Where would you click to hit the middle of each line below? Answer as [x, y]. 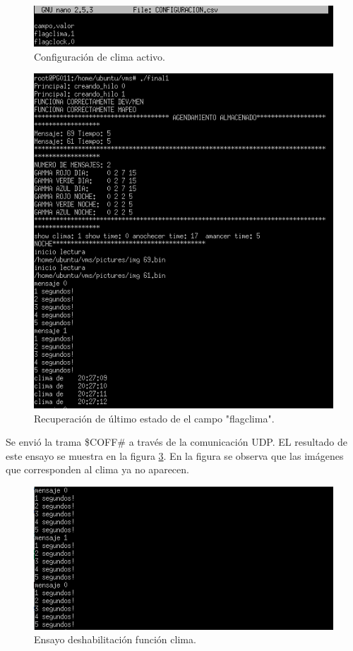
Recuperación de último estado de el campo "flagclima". [154, 418]
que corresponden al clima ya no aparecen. [97, 469]
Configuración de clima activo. [100, 56]
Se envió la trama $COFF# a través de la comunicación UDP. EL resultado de [177, 442]
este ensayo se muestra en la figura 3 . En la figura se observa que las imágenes [175, 455]
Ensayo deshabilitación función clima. [115, 639]
